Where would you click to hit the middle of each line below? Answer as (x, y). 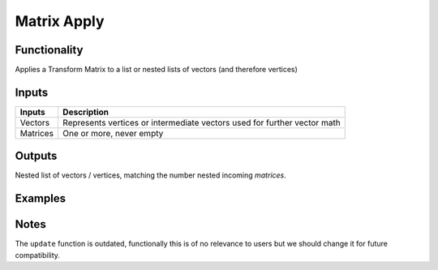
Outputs (36, 156)
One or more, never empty (113, 133)
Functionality (49, 50)
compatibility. (38, 255)
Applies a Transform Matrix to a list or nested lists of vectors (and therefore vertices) (156, 70)
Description (86, 112)
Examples (41, 199)
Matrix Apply (60, 21)
